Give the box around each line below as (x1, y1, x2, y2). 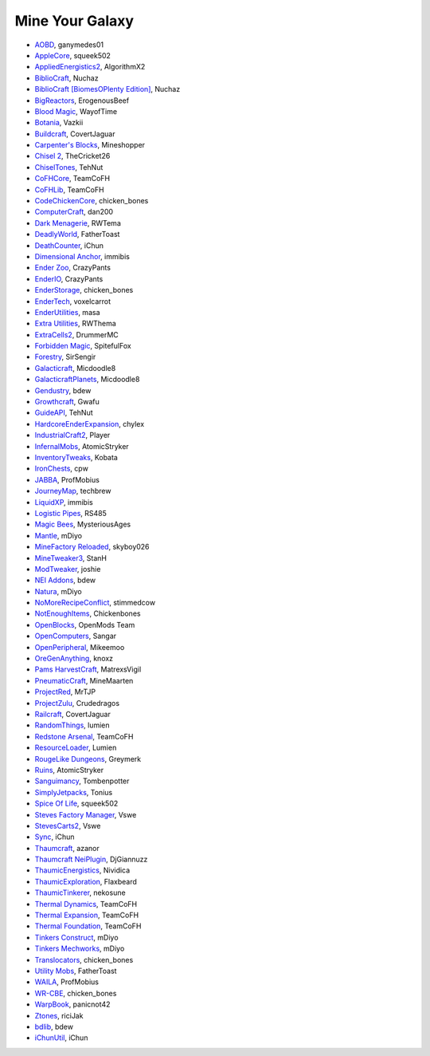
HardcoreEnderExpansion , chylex (34, 419, 145, 428)
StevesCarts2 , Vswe (34, 821, 101, 830)
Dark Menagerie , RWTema (34, 218, 121, 227)
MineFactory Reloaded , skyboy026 (34, 542, 150, 552)
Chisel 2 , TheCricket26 (34, 152, 111, 161)
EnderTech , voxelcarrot (34, 296, 111, 306)
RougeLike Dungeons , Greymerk (34, 754, 142, 763)
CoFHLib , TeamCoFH (34, 184, 104, 195)
